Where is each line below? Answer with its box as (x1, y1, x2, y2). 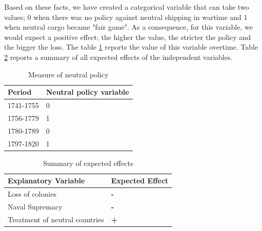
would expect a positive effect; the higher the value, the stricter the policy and (4, 31, 251, 42)
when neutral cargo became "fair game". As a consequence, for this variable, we (4, 22, 253, 32)
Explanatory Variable (8, 175, 85, 186)
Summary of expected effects (43, 157, 133, 168)
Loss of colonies (8, 188, 56, 199)
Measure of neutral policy (28, 69, 109, 79)
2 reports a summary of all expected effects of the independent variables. (4, 51, 233, 62)
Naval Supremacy (8, 201, 63, 212)
